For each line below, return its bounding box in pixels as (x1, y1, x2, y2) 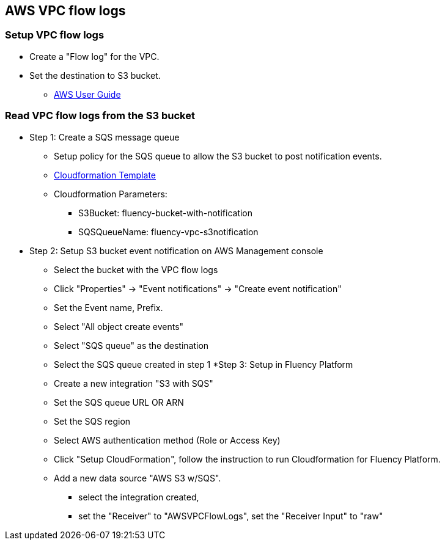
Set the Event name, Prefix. (54, 302, 163, 313)
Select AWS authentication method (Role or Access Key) (54, 434, 281, 445)
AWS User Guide (54, 89, 121, 100)
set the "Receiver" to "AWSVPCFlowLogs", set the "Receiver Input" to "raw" (78, 510, 383, 521)
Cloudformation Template (54, 169, 156, 180)
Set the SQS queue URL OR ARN (54, 397, 184, 408)
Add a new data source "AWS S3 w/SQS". (54, 472, 221, 483)
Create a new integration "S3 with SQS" (54, 378, 213, 389)
